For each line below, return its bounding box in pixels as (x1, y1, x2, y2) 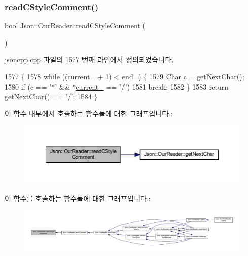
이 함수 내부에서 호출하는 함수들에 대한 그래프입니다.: (5, 108, 173, 118)
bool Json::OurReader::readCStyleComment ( (5, 20, 145, 31)
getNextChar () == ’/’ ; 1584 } (5, 91, 98, 102)
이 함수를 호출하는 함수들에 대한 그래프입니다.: (5, 193, 151, 203)
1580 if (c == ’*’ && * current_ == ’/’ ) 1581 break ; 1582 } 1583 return (5, 81, 229, 92)
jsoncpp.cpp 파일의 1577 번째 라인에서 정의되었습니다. (5, 54, 174, 65)
